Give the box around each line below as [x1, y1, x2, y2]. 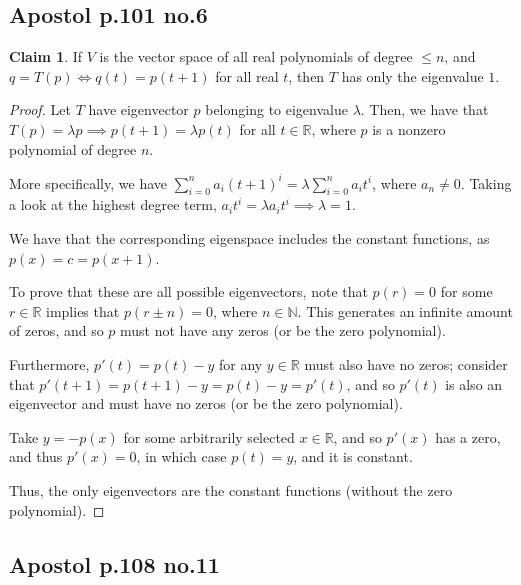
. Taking [460, 172, 512, 193]
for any [218, 354, 263, 375]
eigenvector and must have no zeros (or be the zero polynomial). [9, 393, 403, 414]
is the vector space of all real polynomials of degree [99, 46, 413, 67]
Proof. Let [9, 99, 71, 120]
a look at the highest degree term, [9, 194, 217, 215]
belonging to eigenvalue [205, 99, 348, 120]
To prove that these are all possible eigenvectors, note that [9, 281, 368, 302]
